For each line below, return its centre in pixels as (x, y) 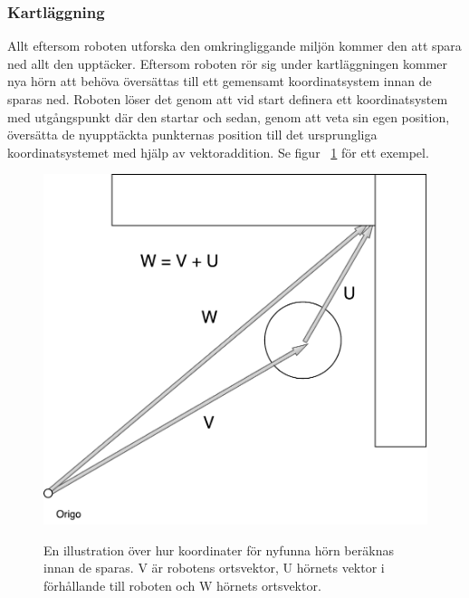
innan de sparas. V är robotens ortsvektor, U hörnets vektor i (214, 568)
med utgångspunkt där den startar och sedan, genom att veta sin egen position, (229, 116)
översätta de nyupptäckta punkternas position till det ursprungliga (192, 135)
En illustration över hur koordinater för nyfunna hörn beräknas (219, 550)
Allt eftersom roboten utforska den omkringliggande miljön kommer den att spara (234, 46)
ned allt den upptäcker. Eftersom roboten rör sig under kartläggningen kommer (228, 63)
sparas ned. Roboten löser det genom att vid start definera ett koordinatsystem (228, 99)
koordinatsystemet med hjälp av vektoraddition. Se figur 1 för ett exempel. (218, 152)
